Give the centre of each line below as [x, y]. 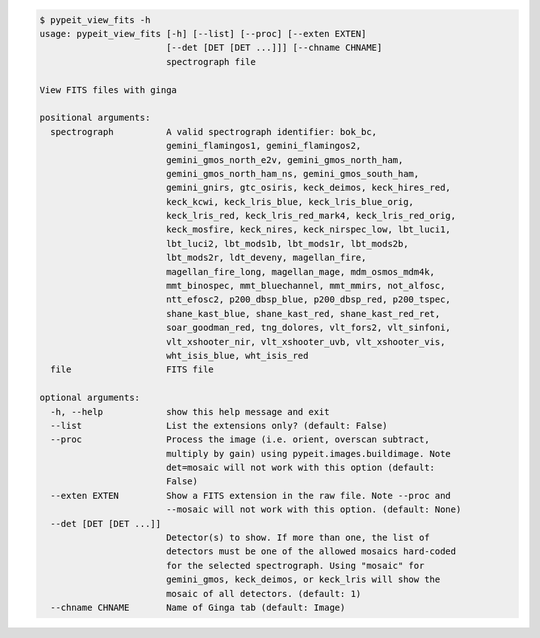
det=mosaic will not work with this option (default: [300, 468]
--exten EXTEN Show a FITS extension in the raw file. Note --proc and [251, 495]
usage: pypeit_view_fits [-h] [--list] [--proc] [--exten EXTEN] [203, 33]
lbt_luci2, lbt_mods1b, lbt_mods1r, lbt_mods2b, [287, 243]
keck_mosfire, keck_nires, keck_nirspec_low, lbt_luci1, [308, 229]
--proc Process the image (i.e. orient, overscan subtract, [240, 439]
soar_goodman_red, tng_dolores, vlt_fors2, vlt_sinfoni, [308, 328]
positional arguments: [95, 118]
